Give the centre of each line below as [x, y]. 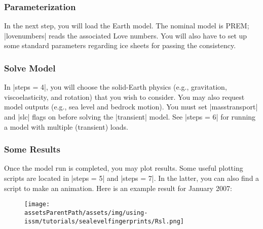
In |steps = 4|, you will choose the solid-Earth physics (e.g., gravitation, [116, 87]
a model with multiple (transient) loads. [66, 126]
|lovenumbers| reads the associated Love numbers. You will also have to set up [126, 35]
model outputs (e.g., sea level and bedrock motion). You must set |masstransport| [131, 107]
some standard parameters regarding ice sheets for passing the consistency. [120, 45]
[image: [37, 204]
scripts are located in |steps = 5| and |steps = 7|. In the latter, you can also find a [132, 178]
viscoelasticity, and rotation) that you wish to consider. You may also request [124, 97]
